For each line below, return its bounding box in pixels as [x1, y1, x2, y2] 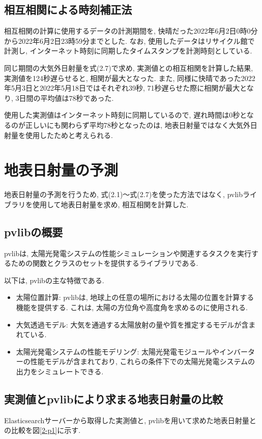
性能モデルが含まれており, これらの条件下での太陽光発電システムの [30, 356, 255, 367]
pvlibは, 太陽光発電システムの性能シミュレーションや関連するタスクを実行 [4, 248, 251, 258]
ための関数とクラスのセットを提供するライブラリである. [11, 258, 198, 268]
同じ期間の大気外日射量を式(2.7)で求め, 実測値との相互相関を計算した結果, [4, 62, 253, 73]
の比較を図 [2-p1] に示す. [4, 425, 81, 435]
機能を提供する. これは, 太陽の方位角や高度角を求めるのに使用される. [16, 302, 248, 313]
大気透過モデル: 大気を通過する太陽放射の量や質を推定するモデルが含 [16, 319, 249, 330]
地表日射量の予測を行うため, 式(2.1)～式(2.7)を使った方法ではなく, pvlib [4, 189, 243, 200]
